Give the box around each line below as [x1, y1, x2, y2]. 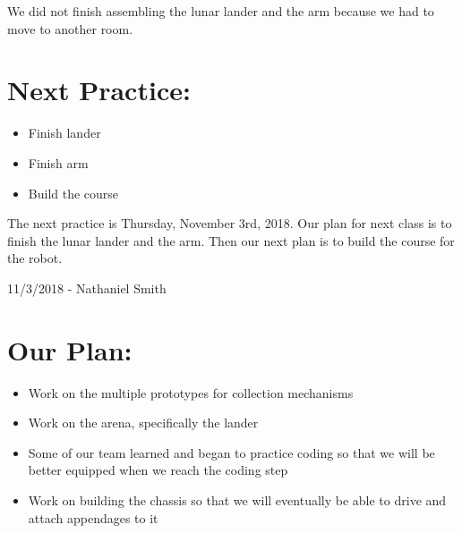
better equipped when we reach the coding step [28, 461, 288, 479]
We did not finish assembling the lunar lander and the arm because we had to [7, 2, 434, 20]
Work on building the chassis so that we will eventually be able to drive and [28, 490, 447, 509]
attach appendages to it [28, 508, 158, 527]
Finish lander [28, 123, 101, 142]
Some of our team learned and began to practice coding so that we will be [28, 443, 435, 461]
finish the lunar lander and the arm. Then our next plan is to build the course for [7, 231, 455, 250]
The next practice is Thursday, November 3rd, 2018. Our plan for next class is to [7, 214, 452, 233]
